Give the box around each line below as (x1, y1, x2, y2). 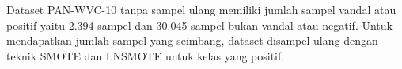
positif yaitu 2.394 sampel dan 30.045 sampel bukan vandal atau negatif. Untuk (6, 16, 393, 33)
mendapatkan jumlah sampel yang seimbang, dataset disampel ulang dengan (6, 32, 378, 49)
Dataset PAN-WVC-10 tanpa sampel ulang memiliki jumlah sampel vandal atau (6, 2, 396, 17)
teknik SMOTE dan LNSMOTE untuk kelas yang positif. (6, 47, 285, 64)
